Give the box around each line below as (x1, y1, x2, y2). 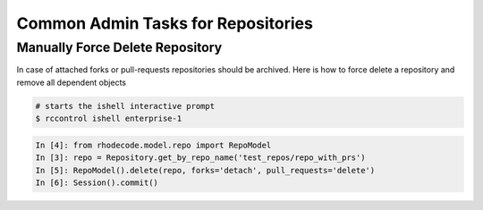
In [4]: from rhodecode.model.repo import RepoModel (35, 139, 272, 150)
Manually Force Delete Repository (16, 39, 223, 55)
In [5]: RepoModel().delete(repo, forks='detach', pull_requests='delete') (35, 165, 376, 175)
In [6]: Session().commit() (35, 177, 158, 188)
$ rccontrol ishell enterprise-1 (35, 113, 182, 124)
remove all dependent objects (16, 77, 127, 88)
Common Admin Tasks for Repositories (16, 13, 313, 33)
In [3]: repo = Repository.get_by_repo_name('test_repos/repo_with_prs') (35, 153, 366, 163)
